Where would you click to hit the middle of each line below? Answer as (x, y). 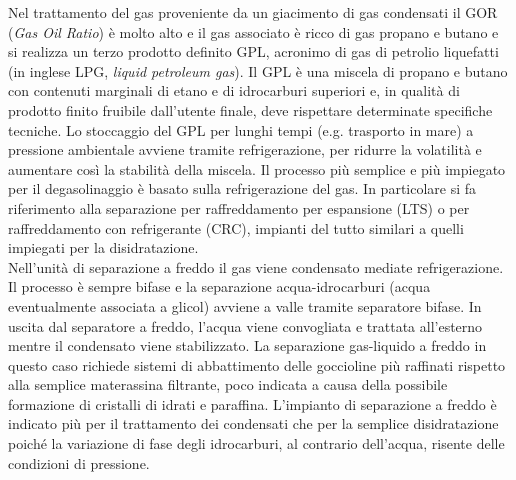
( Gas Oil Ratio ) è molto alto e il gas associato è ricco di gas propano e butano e (253, 31)
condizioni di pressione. (79, 462)
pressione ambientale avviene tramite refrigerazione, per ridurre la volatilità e (245, 149)
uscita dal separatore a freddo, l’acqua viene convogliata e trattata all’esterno (245, 325)
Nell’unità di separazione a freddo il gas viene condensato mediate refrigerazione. (256, 266)
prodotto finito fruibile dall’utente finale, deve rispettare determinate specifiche (250, 109)
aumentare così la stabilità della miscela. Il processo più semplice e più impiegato (257, 168)
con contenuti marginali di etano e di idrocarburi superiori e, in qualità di (234, 90)
